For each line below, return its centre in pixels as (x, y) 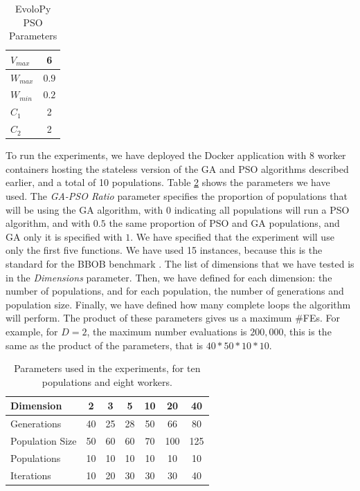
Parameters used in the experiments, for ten (107, 368)
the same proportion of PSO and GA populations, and (224, 223)
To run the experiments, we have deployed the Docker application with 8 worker (176, 155)
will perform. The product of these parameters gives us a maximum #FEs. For (173, 318)
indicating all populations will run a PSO (262, 209)
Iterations (31, 475)
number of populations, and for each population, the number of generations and (175, 291)
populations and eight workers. (107, 381)
